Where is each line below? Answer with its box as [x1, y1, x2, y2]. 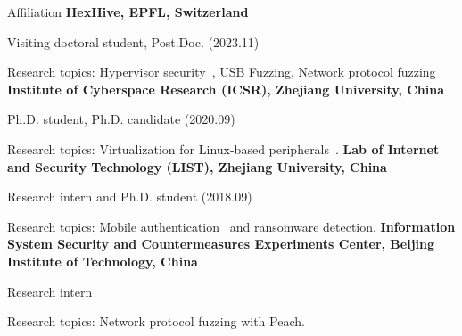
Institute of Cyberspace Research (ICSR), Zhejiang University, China [7, 79, 445, 98]
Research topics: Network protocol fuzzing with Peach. [7, 312, 305, 331]
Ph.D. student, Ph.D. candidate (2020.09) [7, 110, 235, 128]
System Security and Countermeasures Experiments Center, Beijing [7, 234, 435, 253]
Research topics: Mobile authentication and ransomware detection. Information [7, 217, 456, 235]
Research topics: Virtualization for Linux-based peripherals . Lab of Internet [7, 139, 440, 158]
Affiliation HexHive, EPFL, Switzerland [7, 3, 249, 20]
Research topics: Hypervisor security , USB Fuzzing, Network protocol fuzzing [7, 62, 436, 81]
